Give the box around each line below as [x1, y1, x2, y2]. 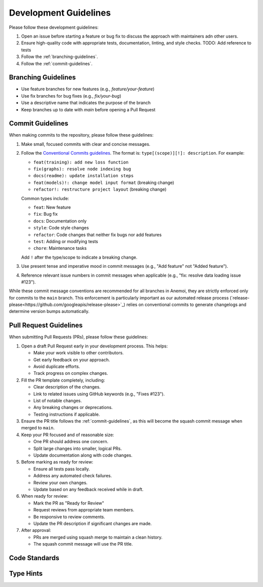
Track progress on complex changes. [33, 370, 108, 376]
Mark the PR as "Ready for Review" [33, 500, 104, 506]
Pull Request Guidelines [9, 321, 83, 329]
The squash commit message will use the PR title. [33, 541, 133, 547]
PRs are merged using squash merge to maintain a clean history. [33, 534, 163, 540]
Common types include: [21, 195, 69, 201]
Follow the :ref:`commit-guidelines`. [21, 61, 93, 66]
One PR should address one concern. [33, 439, 109, 445]
